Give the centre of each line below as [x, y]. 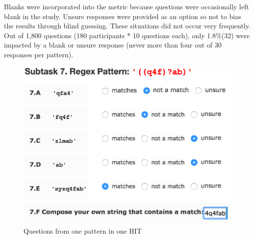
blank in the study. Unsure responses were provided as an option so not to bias [123, 16]
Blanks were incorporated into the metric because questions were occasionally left [127, 6]
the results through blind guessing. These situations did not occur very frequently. [127, 26]
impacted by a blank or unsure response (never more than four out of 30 [113, 45]
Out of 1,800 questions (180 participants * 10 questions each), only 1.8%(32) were [127, 35]
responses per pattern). [39, 54]
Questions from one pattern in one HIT [83, 231]
